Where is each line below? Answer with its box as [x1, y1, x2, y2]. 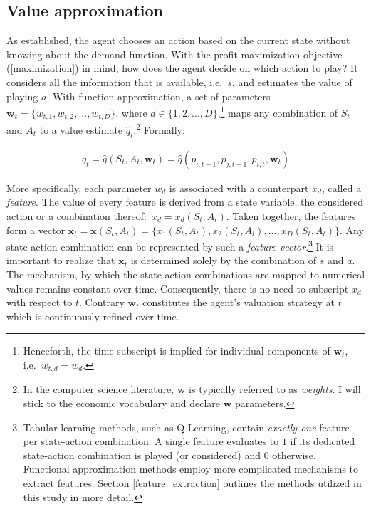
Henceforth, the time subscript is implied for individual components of [23, 343, 330, 358]
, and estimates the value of [231, 74, 352, 89]
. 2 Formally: [133, 120, 185, 137]
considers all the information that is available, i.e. [6, 74, 223, 89]
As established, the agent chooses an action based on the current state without [6, 33, 350, 48]
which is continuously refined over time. [6, 308, 179, 323]
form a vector [6, 222, 66, 237]
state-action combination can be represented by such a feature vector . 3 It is [6, 237, 334, 253]
